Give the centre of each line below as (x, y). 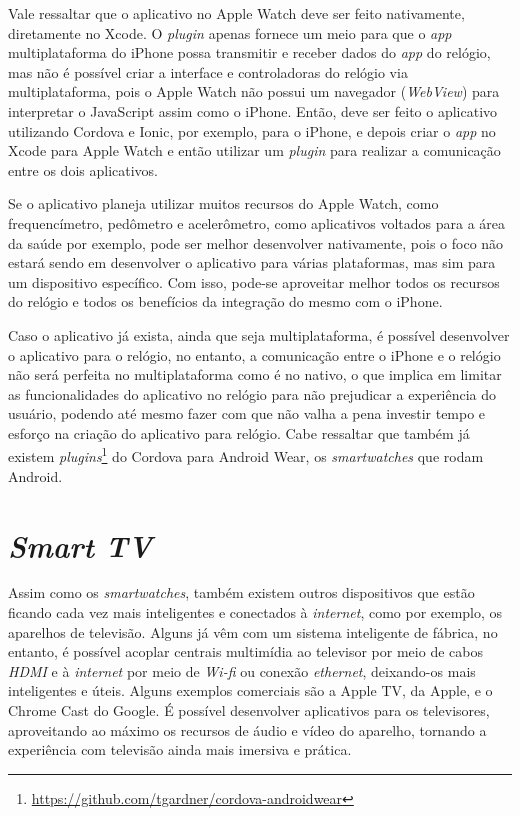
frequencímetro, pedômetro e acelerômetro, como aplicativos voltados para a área (256, 222)
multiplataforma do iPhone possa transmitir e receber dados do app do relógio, (249, 52)
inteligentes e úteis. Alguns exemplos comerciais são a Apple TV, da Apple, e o (250, 690)
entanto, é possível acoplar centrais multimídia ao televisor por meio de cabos (245, 651)
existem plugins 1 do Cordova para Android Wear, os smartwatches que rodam (246, 455)
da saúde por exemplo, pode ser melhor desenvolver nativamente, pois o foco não (256, 242)
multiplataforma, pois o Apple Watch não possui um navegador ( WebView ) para (254, 91)
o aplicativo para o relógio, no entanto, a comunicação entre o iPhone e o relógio (254, 354)
